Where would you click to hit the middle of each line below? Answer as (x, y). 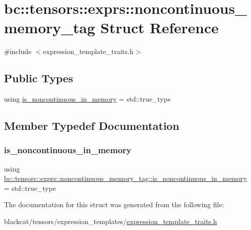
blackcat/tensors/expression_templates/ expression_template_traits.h (111, 221)
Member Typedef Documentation (92, 126)
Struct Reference (160, 28)
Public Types (39, 78)
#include (18, 51)
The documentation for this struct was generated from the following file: (114, 204)
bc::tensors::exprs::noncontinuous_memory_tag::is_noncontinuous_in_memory (125, 178)
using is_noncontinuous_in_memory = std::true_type (87, 99)
